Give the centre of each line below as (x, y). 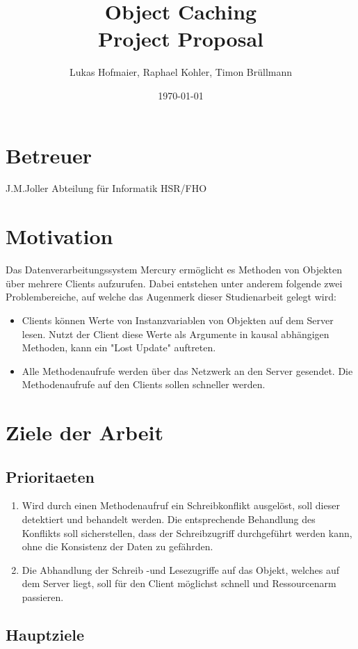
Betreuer (49, 155)
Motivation (59, 236)
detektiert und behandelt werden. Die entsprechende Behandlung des (169, 519)
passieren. (43, 597)
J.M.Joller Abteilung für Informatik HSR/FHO (106, 188)
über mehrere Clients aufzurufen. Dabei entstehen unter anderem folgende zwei (174, 283)
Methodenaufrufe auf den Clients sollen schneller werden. (144, 384)
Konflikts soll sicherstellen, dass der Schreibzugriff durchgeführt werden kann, (187, 532)
